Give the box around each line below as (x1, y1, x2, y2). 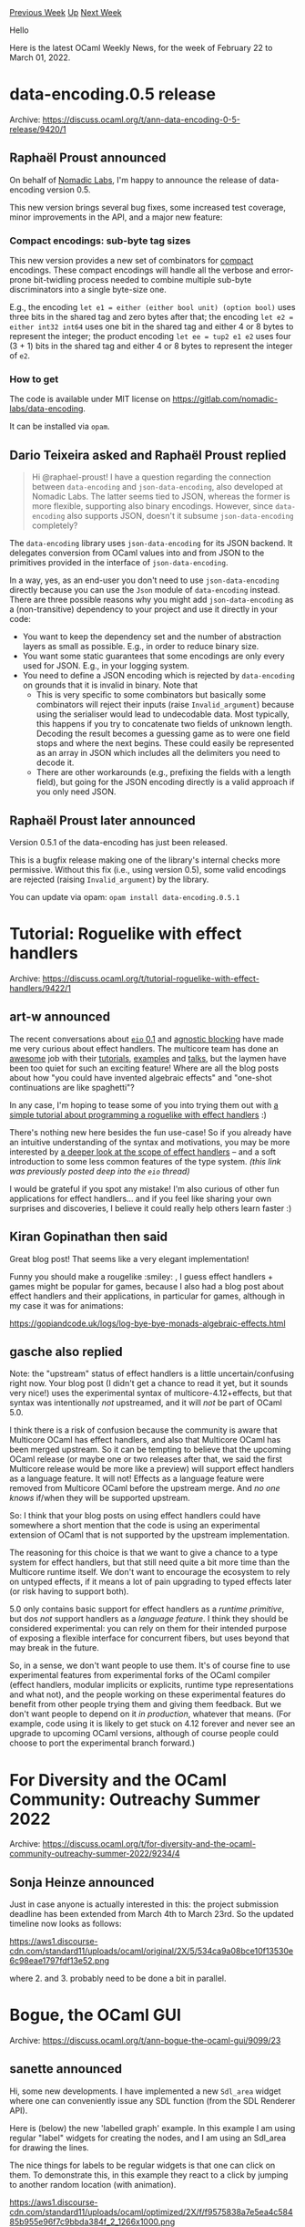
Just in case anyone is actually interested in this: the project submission (9, 1899, 280, 1910)
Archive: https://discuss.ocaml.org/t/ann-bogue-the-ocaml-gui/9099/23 (9, 2035, 281, 2046)
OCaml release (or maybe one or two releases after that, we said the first (9, 1454, 282, 1465)
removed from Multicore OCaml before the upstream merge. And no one (9, 1483, 280, 1494)
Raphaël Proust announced (9, 150, 167, 166)
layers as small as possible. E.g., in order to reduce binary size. (22, 641, 259, 652)
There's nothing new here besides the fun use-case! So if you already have (9, 1126, 292, 1137)
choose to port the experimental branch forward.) (9, 1737, 196, 1748)
